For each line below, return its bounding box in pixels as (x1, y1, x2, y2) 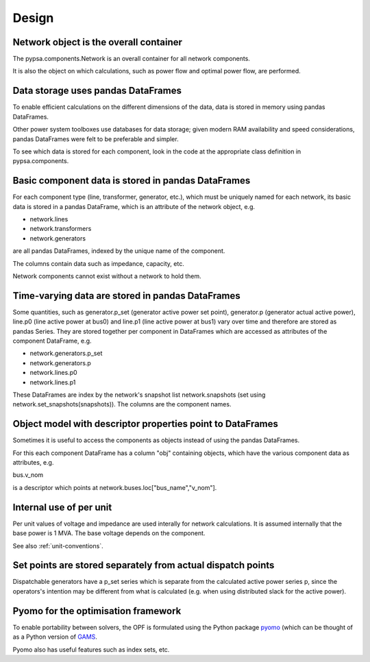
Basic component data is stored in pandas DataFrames (12, 175, 251, 186)
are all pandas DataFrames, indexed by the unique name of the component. (12, 247, 225, 255)
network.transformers (29, 225, 92, 233)
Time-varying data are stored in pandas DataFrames (12, 290, 241, 302)
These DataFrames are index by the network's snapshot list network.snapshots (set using (12, 391, 266, 399)
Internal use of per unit (12, 501, 112, 513)
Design (12, 10, 54, 25)
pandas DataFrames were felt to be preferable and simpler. (12, 134, 179, 143)
